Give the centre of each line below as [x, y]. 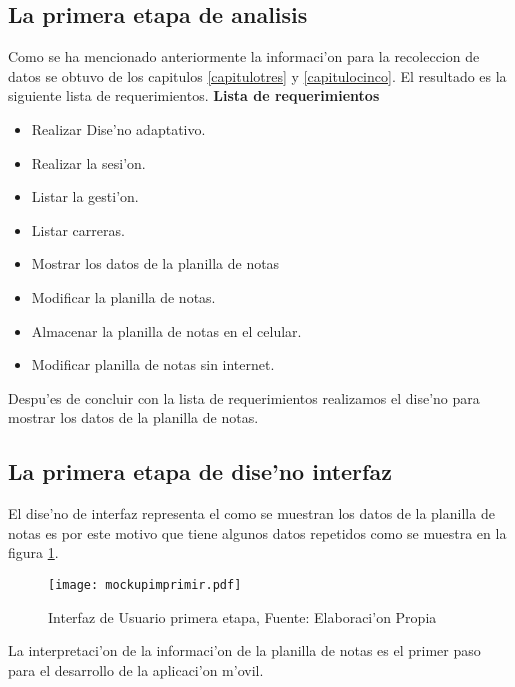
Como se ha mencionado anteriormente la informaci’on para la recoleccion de [244, 56]
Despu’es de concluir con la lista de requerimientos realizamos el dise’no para [244, 397]
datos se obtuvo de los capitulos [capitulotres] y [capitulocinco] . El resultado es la [257, 75]
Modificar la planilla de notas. [123, 296]
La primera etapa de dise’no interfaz [200, 471]
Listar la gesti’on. [85, 196]
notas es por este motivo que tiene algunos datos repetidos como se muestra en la [257, 532]
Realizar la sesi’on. [88, 162]
